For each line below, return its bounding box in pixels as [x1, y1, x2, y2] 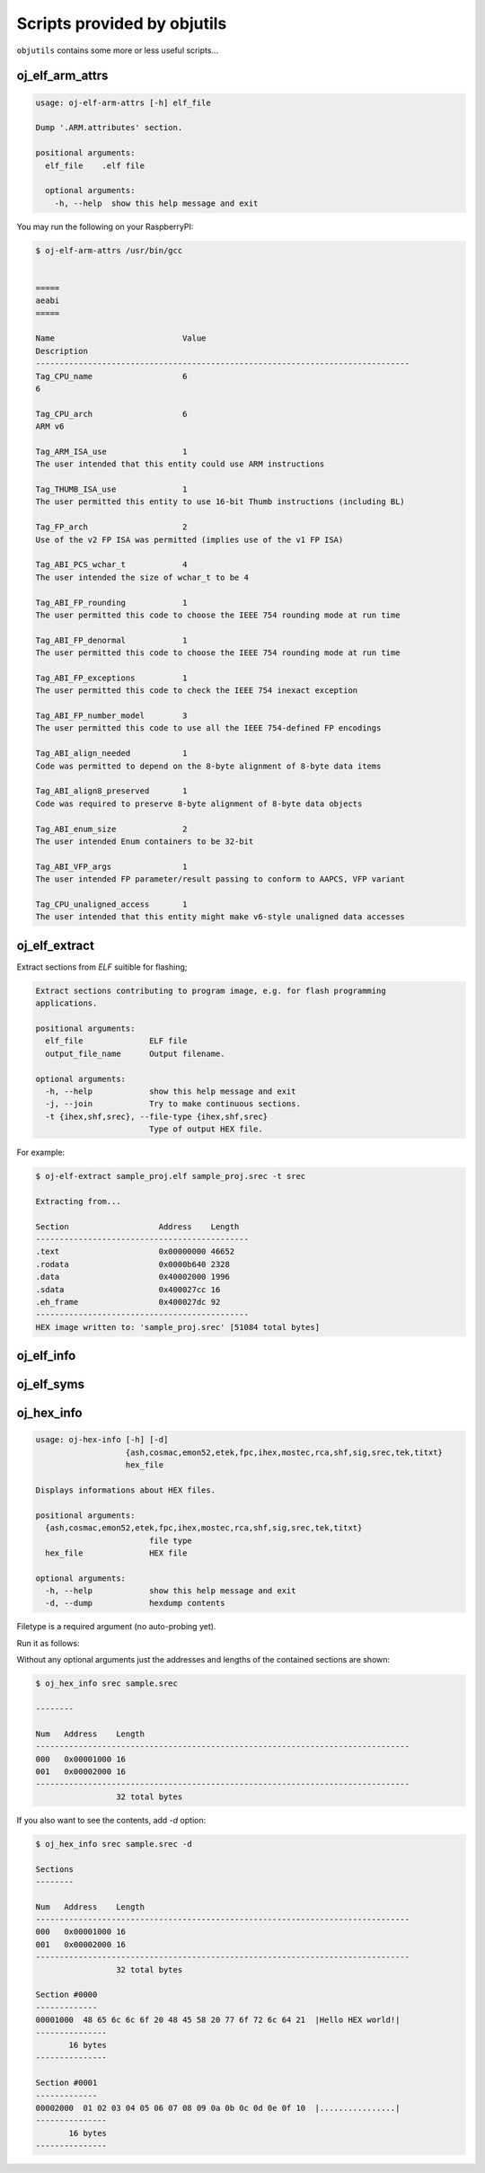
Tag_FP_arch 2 [35, 522, 188, 532]
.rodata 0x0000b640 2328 [35, 1259, 231, 1269]
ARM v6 [35, 421, 65, 431]
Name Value [35, 333, 207, 343]
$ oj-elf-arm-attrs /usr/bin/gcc [35, 245, 183, 255]
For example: [16, 1147, 66, 1158]
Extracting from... [35, 1196, 121, 1206]
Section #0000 [35, 1990, 98, 2000]
